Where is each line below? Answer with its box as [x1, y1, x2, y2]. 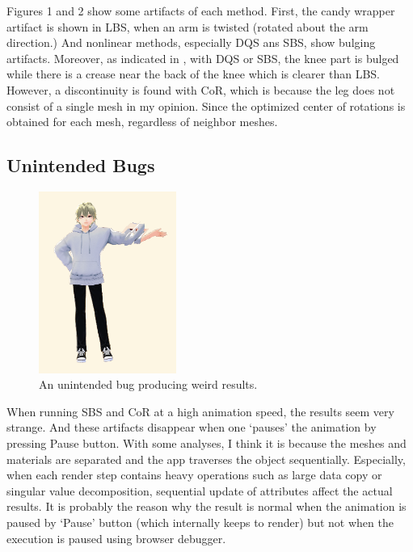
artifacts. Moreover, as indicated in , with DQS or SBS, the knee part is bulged [6, 49, 399, 66]
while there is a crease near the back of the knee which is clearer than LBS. [6, 65, 380, 82]
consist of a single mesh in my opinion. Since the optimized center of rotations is [6, 97, 406, 114]
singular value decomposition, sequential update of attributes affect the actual [6, 482, 393, 499]
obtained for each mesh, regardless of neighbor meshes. [6, 113, 278, 130]
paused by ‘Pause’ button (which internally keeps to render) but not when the [6, 514, 394, 531]
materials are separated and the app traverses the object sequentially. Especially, [6, 450, 406, 467]
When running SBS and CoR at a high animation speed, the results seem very [6, 402, 394, 419]
